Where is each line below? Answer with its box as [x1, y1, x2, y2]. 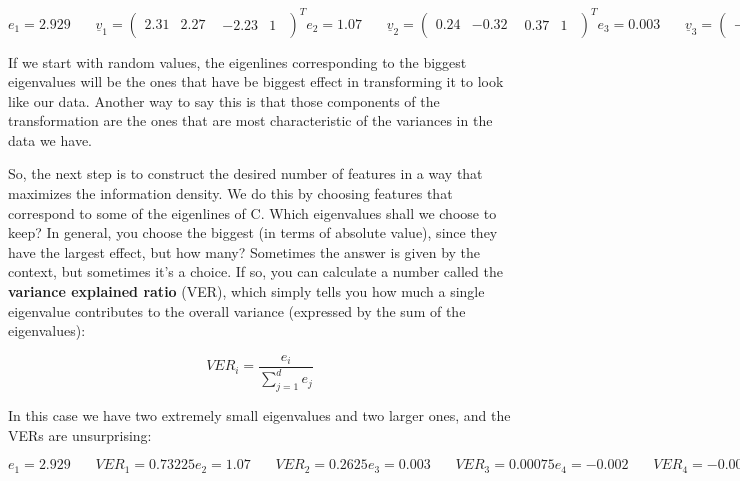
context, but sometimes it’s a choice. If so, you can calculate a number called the [8, 261, 503, 282]
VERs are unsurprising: [8, 424, 152, 445]
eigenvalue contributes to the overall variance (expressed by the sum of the [8, 300, 466, 321]
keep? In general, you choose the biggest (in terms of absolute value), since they [8, 222, 498, 243]
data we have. [8, 129, 92, 150]
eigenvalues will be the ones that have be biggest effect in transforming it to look [8, 71, 504, 92]
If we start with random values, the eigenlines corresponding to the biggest [8, 51, 467, 72]
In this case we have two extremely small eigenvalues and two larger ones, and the [8, 405, 511, 426]
